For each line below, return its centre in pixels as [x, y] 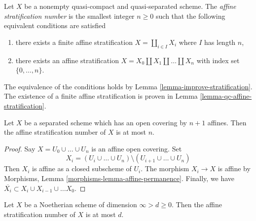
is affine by [234, 168]
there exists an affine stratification [67, 60]
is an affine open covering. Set [137, 148]
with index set [218, 60]
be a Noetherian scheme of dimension [81, 204]
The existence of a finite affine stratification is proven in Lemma [101, 96]
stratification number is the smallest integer [69, 16]
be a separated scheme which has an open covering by [106, 122]
